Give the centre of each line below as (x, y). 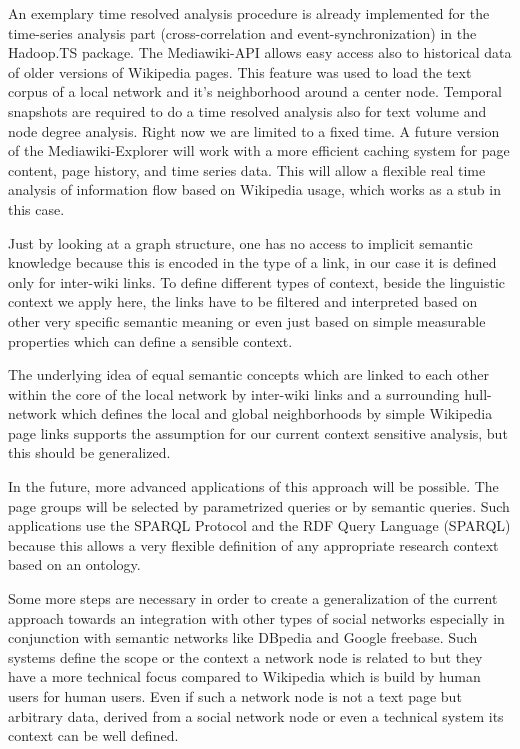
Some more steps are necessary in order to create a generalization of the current (253, 598)
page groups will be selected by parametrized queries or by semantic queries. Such (259, 505)
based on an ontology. (74, 564)
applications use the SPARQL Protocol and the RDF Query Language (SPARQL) (259, 525)
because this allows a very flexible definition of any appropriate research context (253, 544)
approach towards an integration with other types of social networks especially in (256, 617)
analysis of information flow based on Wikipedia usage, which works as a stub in (254, 189)
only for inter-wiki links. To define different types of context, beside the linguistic (257, 281)
